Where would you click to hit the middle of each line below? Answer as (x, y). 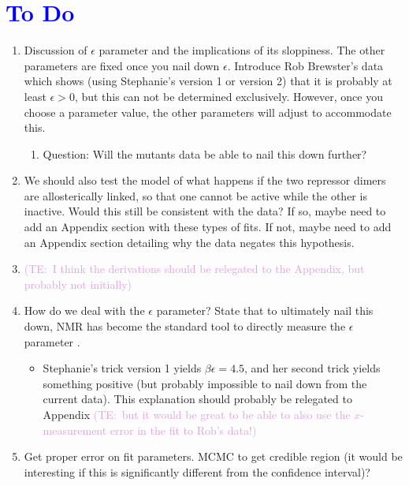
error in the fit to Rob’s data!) (183, 430)
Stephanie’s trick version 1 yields (122, 368)
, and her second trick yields (312, 368)
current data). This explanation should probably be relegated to (197, 399)
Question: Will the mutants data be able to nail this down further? (205, 153)
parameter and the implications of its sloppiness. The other (242, 50)
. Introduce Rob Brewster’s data (305, 65)
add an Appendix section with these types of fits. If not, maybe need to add (208, 227)
